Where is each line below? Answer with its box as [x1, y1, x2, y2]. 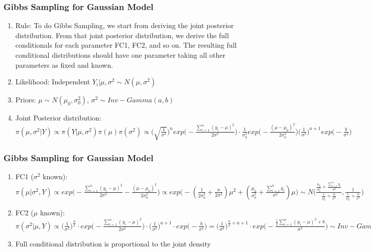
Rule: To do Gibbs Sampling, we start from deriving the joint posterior [15, 20, 234, 31]
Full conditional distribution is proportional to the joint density [15, 238, 211, 248]
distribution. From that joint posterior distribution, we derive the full [15, 30, 229, 40]
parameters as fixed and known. [15, 59, 113, 70]
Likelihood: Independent [15, 76, 90, 87]
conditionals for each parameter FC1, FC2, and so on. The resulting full [15, 40, 237, 50]
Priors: [15, 94, 36, 105]
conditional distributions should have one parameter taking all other [15, 50, 225, 60]
